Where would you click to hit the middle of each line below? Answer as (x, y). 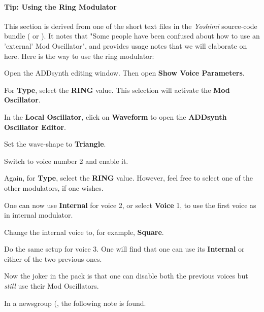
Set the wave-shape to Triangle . (55, 144)
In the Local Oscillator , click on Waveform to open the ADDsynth (115, 116)
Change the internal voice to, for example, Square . (84, 232)
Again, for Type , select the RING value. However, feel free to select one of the (128, 178)
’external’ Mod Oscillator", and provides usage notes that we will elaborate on (126, 45)
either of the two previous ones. (53, 258)
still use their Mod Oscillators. (52, 286)
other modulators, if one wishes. (54, 187)
